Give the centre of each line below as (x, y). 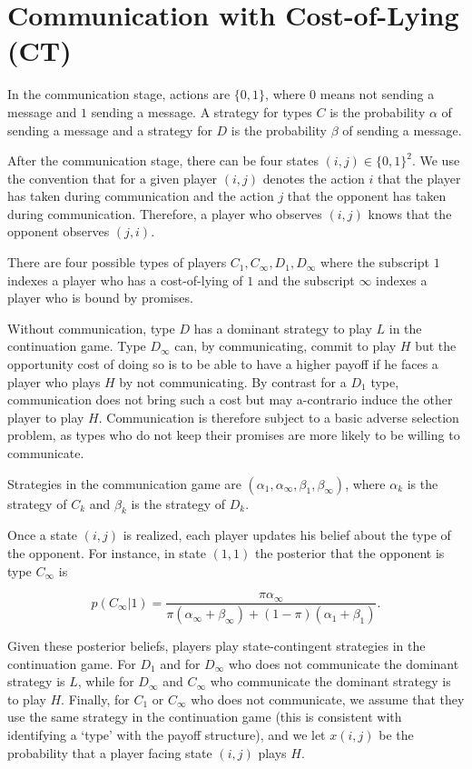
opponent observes (59, 231)
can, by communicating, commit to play (285, 346)
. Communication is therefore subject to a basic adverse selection (279, 417)
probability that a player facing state (110, 752)
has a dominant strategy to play (283, 328)
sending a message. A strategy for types (202, 111)
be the (396, 735)
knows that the (410, 213)
